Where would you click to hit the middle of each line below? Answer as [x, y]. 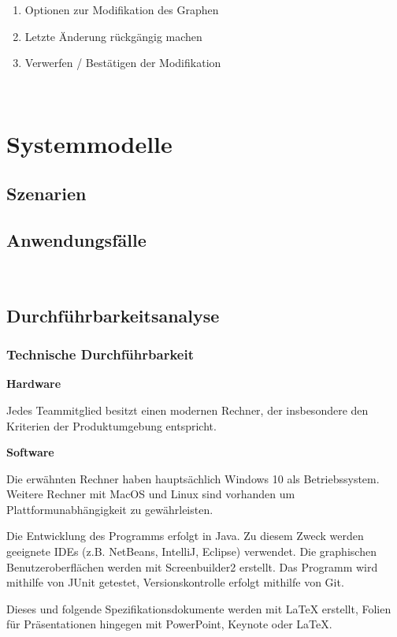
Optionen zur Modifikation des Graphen [122, 9]
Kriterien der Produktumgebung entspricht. [111, 425]
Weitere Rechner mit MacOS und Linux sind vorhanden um [151, 494]
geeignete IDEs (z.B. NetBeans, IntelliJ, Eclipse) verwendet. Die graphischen [191, 551]
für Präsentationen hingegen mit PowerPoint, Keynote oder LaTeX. [169, 624]
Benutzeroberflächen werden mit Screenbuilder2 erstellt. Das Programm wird [192, 566]
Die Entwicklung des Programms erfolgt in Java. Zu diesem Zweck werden [185, 536]
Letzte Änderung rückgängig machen [113, 36]
